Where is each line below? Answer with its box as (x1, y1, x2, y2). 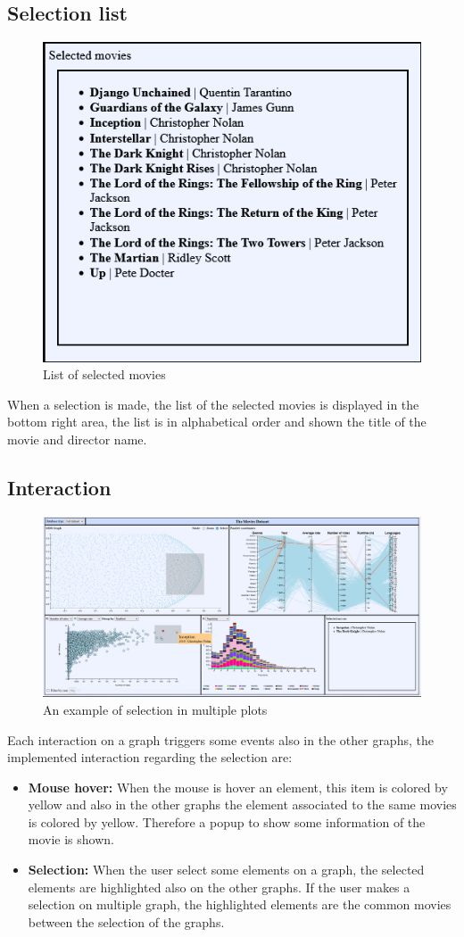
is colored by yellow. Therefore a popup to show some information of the (28, 812, 426, 831)
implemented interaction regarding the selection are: (7, 748, 293, 767)
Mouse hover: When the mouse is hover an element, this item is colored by (28, 777, 448, 796)
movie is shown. (28, 830, 114, 849)
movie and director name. (7, 430, 147, 449)
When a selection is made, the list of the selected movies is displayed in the (7, 394, 419, 413)
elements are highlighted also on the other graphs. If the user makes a (28, 877, 410, 896)
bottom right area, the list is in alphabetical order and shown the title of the (7, 412, 427, 431)
